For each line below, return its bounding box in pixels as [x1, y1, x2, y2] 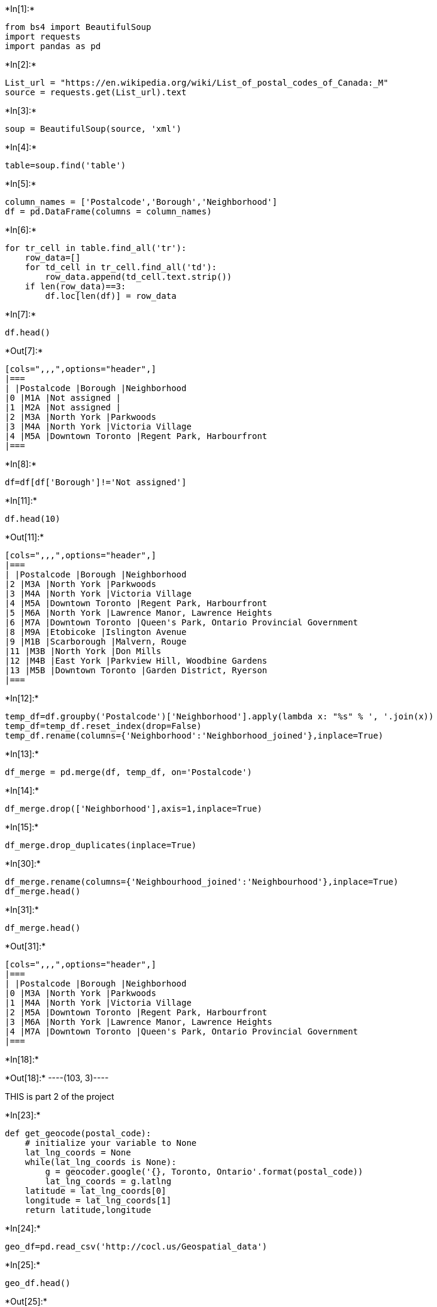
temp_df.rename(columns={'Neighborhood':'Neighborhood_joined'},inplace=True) [5, 731, 384, 740]
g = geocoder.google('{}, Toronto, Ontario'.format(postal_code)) [45, 1167, 363, 1176]
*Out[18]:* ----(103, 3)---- [5, 1073, 109, 1083]
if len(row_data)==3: [25, 282, 126, 291]
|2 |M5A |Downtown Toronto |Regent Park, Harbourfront [5, 1008, 268, 1017]
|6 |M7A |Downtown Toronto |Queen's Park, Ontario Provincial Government [5, 618, 359, 627]
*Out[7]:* [5, 346, 43, 356]
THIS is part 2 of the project [5, 1091, 114, 1102]
